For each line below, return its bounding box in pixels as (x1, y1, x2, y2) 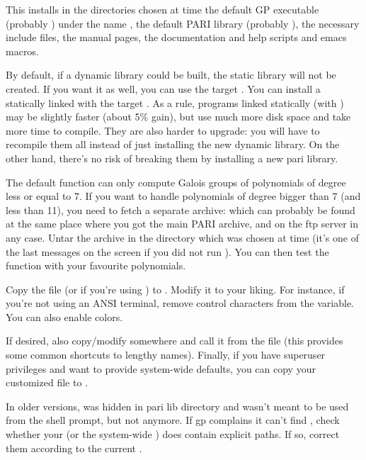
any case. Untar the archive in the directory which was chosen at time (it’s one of (6, 230, 359, 245)
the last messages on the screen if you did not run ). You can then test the (6, 244, 329, 259)
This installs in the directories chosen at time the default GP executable (6, 2, 319, 16)
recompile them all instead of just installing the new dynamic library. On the (6, 137, 340, 152)
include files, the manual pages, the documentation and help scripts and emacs (6, 30, 347, 45)
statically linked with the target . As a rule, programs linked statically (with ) (6, 95, 344, 110)
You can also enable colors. (6, 309, 123, 324)
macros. (6, 43, 39, 58)
